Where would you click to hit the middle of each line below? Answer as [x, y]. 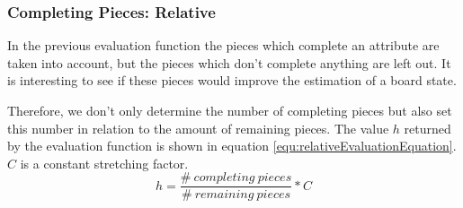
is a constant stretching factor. [104, 163]
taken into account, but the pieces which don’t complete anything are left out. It [229, 62]
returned [427, 128]
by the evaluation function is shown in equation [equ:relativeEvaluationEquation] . [232, 146]
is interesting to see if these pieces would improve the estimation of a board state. [232, 80]
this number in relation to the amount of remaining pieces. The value [198, 128]
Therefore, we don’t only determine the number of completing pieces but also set [230, 110]
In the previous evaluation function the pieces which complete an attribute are [223, 45]
